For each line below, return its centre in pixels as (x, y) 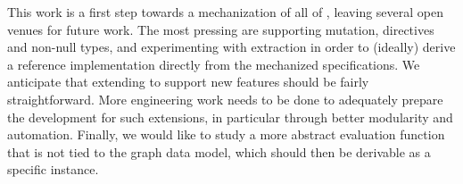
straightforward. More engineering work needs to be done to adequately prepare (225, 99)
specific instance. (53, 169)
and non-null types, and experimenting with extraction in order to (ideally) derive (231, 47)
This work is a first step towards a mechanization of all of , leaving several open (226, 12)
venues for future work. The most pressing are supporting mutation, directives (221, 29)
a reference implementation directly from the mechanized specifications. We (214, 64)
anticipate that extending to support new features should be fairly (188, 82)
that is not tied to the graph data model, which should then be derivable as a (219, 151)
